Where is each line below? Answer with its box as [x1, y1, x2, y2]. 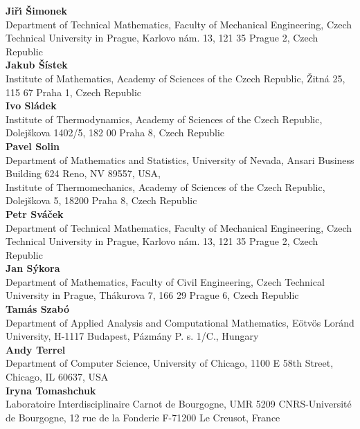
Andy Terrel [6, 342, 66, 356]
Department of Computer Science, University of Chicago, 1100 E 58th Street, [6, 356, 334, 370]
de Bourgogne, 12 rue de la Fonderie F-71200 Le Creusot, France [6, 410, 280, 424]
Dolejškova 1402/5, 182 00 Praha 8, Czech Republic [6, 125, 225, 140]
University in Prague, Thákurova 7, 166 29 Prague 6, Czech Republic [6, 288, 299, 302]
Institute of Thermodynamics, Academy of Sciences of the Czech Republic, [6, 111, 323, 126]
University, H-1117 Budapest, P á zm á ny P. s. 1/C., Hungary [6, 329, 259, 343]
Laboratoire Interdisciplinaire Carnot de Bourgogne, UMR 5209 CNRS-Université [6, 396, 352, 411]
